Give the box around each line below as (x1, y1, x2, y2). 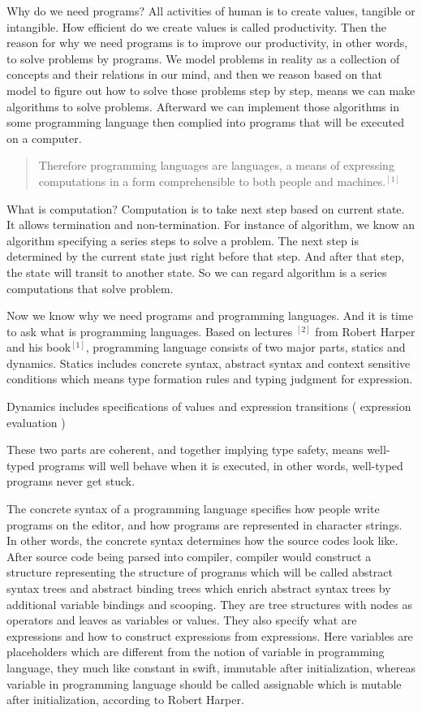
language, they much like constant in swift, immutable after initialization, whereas (6, 659, 416, 676)
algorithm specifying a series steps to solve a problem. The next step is (6, 231, 359, 248)
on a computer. (6, 129, 82, 146)
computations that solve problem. (6, 279, 174, 296)
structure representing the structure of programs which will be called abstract (6, 564, 393, 581)
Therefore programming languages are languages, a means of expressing (38, 157, 394, 174)
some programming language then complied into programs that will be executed (6, 114, 404, 131)
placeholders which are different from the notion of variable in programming (6, 643, 385, 660)
